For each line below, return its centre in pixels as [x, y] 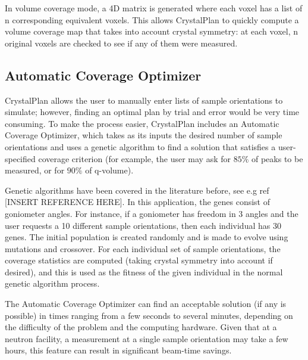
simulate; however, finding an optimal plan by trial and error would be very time [152, 112]
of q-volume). [109, 170]
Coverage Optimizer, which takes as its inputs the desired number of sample [144, 135]
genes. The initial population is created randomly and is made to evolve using [147, 237]
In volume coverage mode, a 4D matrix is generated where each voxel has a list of [154, 8]
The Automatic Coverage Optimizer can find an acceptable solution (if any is [146, 304]
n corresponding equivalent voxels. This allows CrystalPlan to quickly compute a [152, 19]
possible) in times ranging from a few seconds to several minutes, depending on [149, 315]
